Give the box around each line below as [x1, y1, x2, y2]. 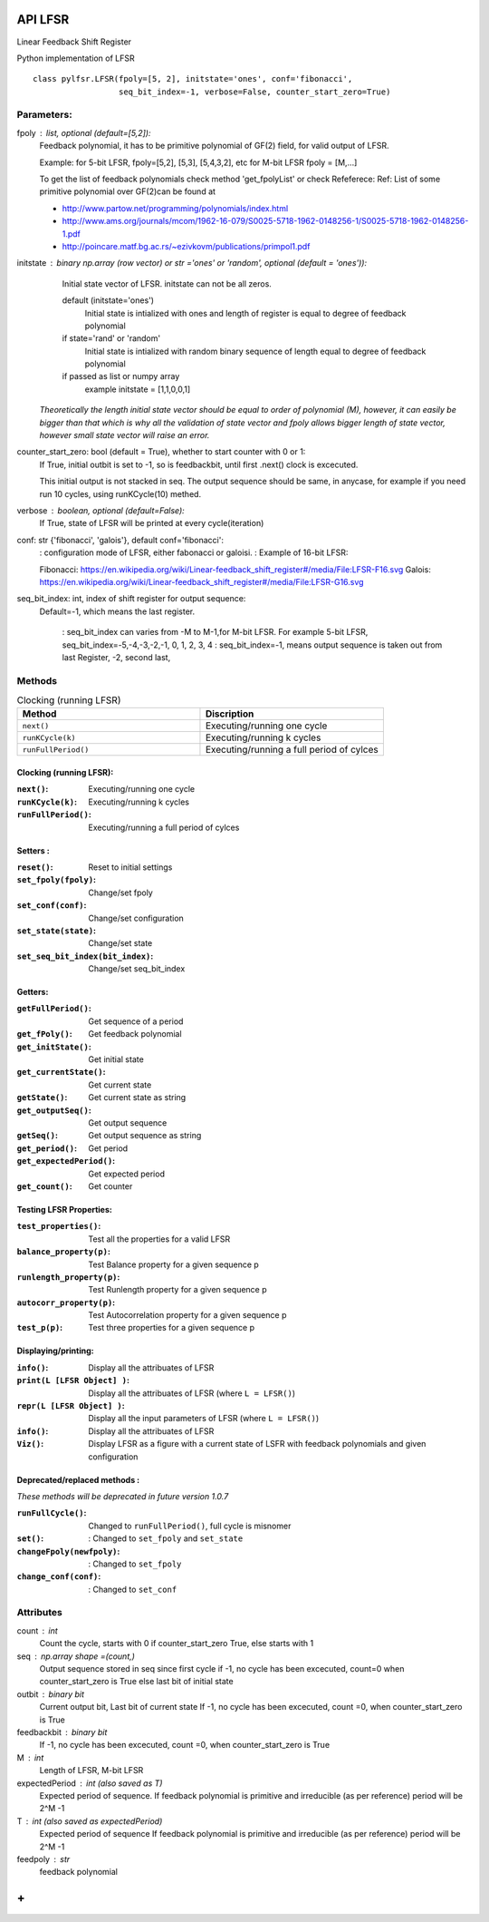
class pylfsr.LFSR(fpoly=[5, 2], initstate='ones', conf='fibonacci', [33, 73, 353, 84]
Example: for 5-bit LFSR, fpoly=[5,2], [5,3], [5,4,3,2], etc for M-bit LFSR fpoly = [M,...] [39, 157, 358, 168]
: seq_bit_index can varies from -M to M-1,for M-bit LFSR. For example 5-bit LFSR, [62, 627, 369, 638]
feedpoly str [16, 1853, 71, 1864]
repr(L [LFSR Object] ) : [16, 1400, 126, 1411]
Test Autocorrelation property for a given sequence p [88, 1310, 287, 1321]
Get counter [88, 1180, 133, 1192]
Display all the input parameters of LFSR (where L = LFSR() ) [88, 1413, 320, 1424]
